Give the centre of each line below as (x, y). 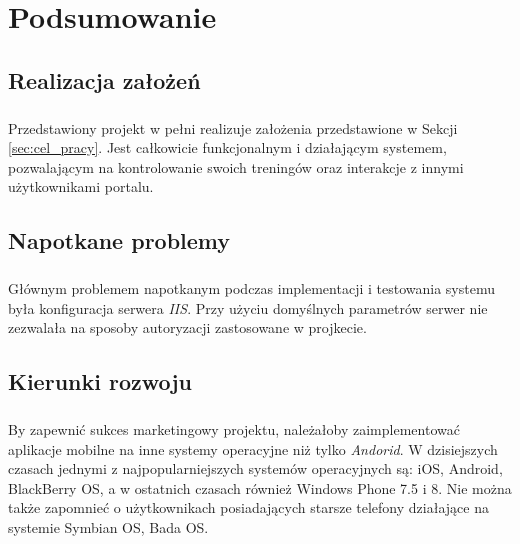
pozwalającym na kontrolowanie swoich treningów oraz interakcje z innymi (236, 166)
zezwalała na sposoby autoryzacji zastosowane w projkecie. (187, 327)
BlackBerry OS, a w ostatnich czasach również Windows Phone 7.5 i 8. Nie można (260, 487)
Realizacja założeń (104, 79)
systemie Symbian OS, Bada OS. (108, 526)
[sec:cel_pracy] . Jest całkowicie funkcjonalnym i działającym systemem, (227, 147)
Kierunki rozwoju (100, 381)
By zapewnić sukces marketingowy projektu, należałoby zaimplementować (234, 429)
